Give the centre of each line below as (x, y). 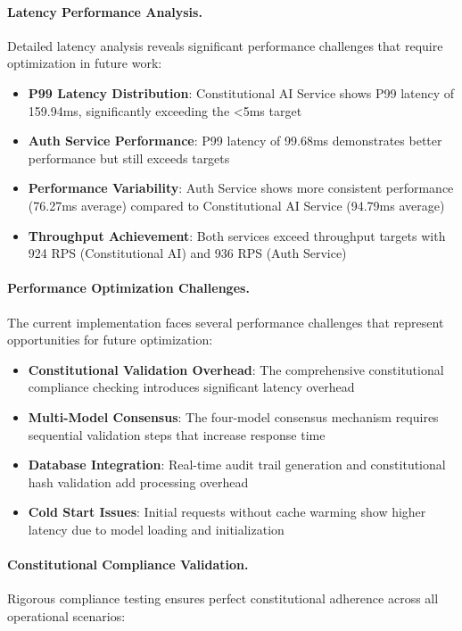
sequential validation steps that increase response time (177, 434)
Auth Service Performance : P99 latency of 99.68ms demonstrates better (235, 141)
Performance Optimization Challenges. (128, 288)
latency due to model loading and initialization (156, 529)
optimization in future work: (85, 63)
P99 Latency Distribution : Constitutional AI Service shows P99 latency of (241, 92)
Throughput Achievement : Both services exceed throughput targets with (237, 235)
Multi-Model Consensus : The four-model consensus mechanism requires (233, 416)
